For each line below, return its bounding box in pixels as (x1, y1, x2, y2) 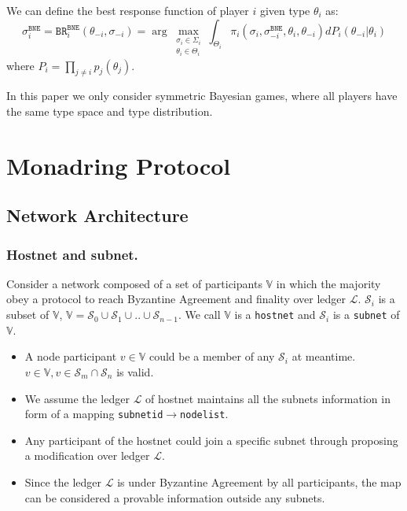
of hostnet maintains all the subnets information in (145, 390, 390, 406)
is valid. (116, 363, 154, 380)
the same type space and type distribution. (6, 102, 213, 119)
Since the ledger (24, 473, 102, 490)
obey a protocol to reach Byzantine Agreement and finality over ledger (6, 291, 346, 307)
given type (259, 2, 310, 18)
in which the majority (276, 275, 381, 291)
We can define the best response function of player (6, 2, 249, 18)
